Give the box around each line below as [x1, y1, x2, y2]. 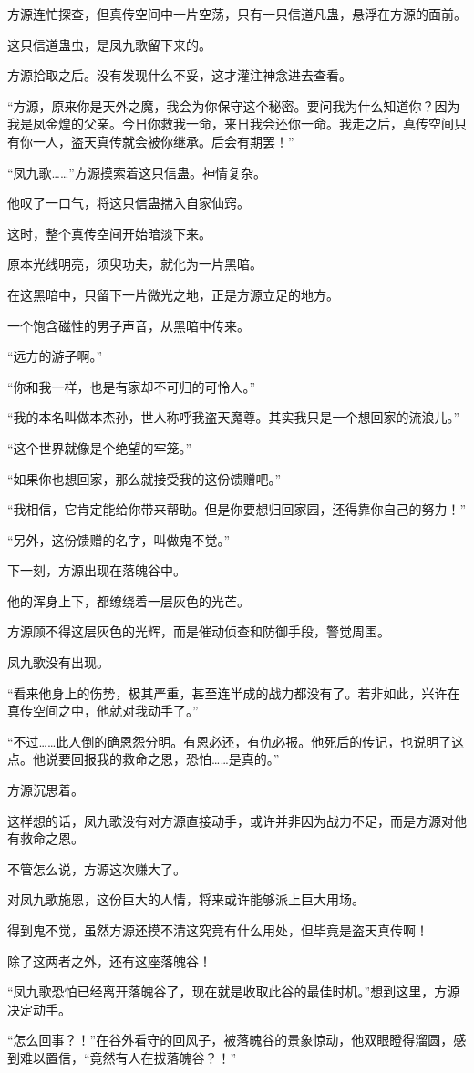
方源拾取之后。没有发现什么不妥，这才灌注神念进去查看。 [7, 66, 352, 85]
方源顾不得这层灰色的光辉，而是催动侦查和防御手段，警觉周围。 [7, 622, 390, 641]
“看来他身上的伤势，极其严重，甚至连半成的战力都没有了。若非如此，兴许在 [7, 683, 460, 702]
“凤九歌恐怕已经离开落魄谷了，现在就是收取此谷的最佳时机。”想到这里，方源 [7, 982, 460, 1001]
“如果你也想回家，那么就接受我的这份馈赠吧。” [7, 469, 282, 488]
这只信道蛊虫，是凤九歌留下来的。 [7, 35, 211, 54]
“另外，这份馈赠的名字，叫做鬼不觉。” [7, 530, 231, 549]
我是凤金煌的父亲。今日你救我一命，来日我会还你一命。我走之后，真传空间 [7, 114, 454, 133]
